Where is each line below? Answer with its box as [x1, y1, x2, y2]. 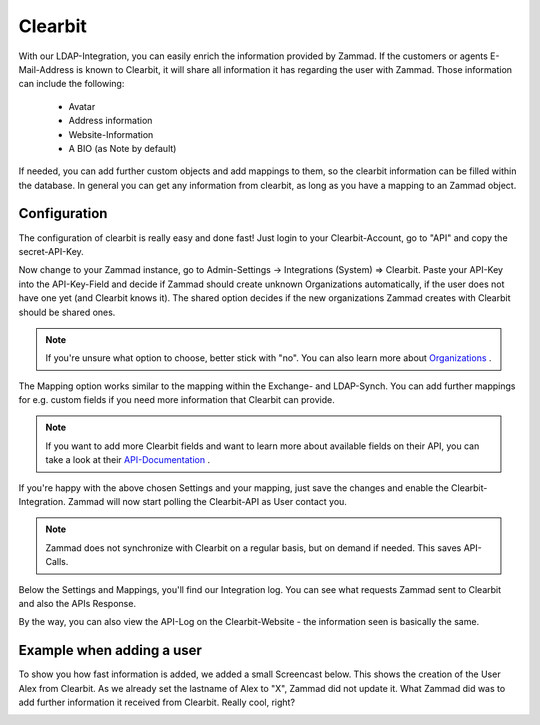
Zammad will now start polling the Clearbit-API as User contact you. [67, 496, 347, 508]
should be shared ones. [18, 306, 116, 318]
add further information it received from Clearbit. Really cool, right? [18, 696, 295, 709]
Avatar [68, 100, 96, 112]
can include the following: [18, 78, 125, 90]
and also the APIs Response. [18, 598, 137, 609]
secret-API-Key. [18, 245, 84, 257]
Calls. [45, 556, 69, 568]
